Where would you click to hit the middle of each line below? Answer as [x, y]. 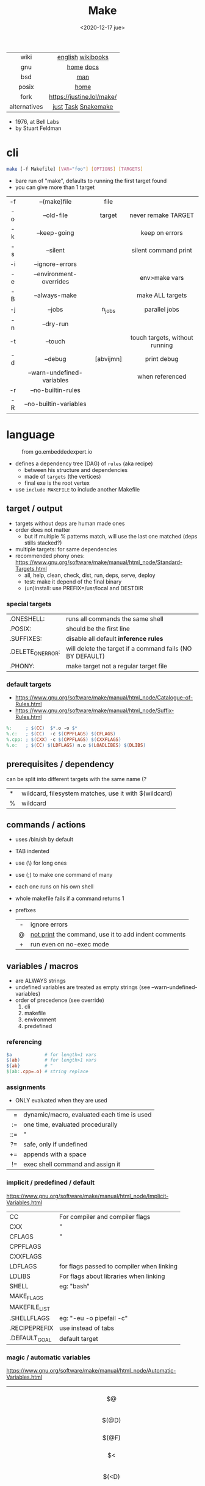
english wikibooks [83, 57]
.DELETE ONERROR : [35, 652]
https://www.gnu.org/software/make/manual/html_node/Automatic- [91, 1371]
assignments [26, 1087]
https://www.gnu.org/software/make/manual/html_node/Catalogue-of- [104, 698]
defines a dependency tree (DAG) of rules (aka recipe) [84, 463]
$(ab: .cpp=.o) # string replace [47, 1072]
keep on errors [162, 232]
